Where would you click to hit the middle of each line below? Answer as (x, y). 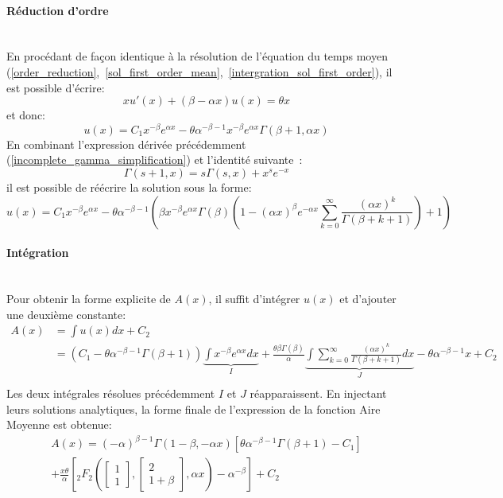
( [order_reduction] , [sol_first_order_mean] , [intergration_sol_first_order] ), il (199, 71)
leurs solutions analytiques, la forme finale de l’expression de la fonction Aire (193, 409)
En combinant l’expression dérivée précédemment (126, 144)
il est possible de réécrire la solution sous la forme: (129, 187)
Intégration (38, 253)
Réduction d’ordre (58, 10)
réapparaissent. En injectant (318, 393)
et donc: (26, 115)
